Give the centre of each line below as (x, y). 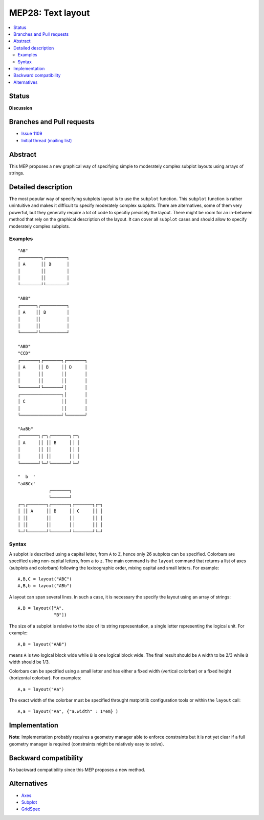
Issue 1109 (32, 134)
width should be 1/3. (29, 662)
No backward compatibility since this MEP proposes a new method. (77, 770)
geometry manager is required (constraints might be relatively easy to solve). (87, 744)
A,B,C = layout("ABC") (45, 579)
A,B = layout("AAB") (42, 644)
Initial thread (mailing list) (47, 140)
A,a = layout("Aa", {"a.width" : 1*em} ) (68, 711)
